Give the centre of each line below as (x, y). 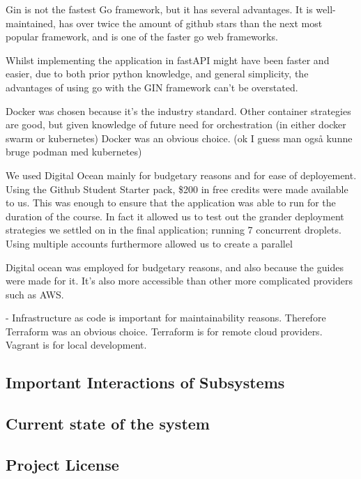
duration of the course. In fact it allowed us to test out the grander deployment (175, 216)
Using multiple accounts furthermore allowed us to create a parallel (149, 243)
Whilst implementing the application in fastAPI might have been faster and (168, 60)
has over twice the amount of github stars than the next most (191, 23)
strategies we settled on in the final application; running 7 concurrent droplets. (174, 230)
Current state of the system (108, 424)
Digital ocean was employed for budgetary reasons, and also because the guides (175, 267)
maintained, (31, 23)
